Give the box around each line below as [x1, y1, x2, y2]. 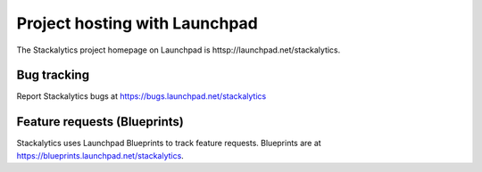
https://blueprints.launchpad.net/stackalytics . [16, 150, 185, 160]
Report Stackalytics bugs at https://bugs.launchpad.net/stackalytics [16, 91, 267, 102]
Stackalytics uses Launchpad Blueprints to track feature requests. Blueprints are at [16, 138, 321, 149]
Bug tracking [16, 68, 89, 83]
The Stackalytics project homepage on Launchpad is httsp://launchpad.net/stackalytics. [16, 45, 341, 55]
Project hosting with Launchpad [16, 13, 259, 33]
